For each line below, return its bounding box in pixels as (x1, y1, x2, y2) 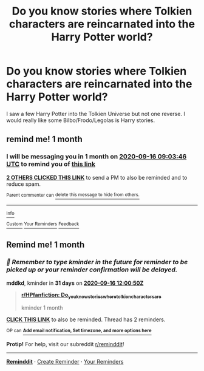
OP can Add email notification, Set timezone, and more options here (6, 328, 152, 334)
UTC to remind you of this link (6, 160, 96, 168)
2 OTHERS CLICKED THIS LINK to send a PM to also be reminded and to (6, 174, 188, 181)
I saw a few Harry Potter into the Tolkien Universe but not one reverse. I (6, 110, 185, 117)
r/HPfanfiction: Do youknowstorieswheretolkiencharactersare (21, 291, 161, 300)
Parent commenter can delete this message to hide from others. (6, 192, 140, 198)
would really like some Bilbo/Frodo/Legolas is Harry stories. (6, 117, 155, 124)
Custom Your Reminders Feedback (6, 221, 80, 227)
